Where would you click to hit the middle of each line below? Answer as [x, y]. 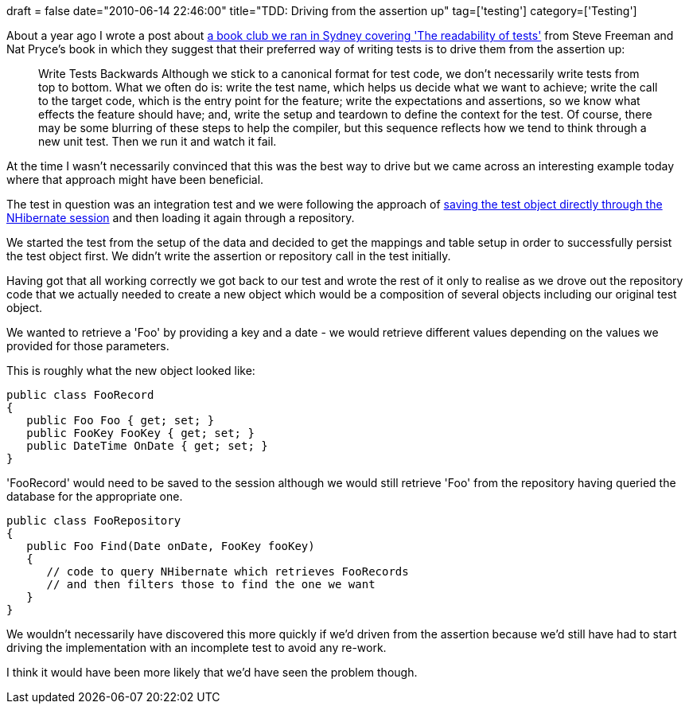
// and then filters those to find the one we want [211, 584]
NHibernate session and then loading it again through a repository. [181, 218]
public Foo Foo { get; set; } [121, 420]
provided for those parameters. [88, 346]
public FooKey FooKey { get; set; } [140, 433]
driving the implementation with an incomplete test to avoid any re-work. [197, 648]
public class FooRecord [80, 395]
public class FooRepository [94, 521]
